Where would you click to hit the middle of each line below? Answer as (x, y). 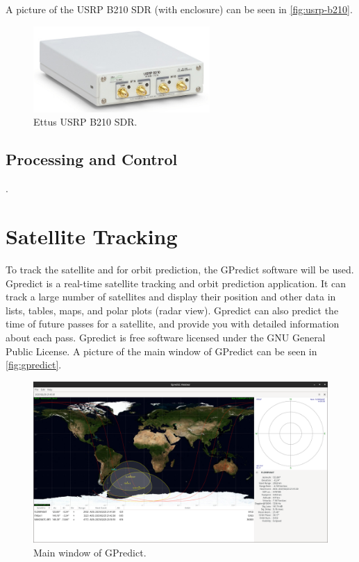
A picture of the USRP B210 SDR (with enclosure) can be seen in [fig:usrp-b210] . (179, 9)
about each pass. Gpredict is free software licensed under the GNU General (166, 337)
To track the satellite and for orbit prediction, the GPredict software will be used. (180, 269)
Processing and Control (92, 159)
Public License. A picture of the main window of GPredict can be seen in (161, 351)
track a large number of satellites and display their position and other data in (171, 297)
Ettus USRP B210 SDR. (85, 122)
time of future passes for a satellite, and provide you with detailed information (173, 324)
